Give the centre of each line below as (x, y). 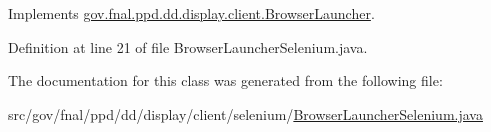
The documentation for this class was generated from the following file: (225, 80)
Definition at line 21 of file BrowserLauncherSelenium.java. (188, 46)
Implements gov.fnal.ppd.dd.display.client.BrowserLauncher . (191, 13)
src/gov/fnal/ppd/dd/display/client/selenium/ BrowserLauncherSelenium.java (245, 113)
